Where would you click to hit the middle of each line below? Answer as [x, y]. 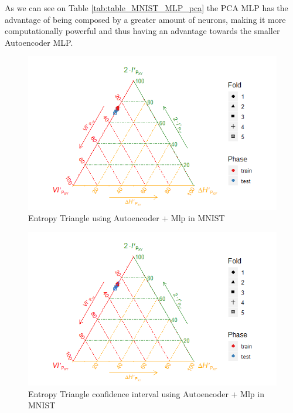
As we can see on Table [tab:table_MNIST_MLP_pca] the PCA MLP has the [146, 8]
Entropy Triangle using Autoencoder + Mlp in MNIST [127, 218]
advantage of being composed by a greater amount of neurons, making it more [145, 19]
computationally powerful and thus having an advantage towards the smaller [142, 31]
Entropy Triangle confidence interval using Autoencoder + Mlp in [146, 393]
